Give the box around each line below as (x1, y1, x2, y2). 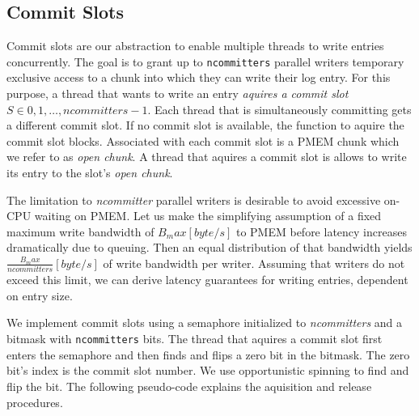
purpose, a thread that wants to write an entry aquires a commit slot (6, 85, 349, 102)
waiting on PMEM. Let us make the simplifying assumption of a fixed (34, 207, 382, 224)
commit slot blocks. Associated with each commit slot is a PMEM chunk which (6, 132, 400, 149)
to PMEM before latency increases (235, 223, 407, 240)
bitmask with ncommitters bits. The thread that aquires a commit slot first (6, 330, 383, 347)
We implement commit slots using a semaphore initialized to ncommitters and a (6, 314, 403, 331)
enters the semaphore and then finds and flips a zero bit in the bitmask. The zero (6, 346, 410, 363)
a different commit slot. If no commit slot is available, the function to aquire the (6, 117, 404, 134)
